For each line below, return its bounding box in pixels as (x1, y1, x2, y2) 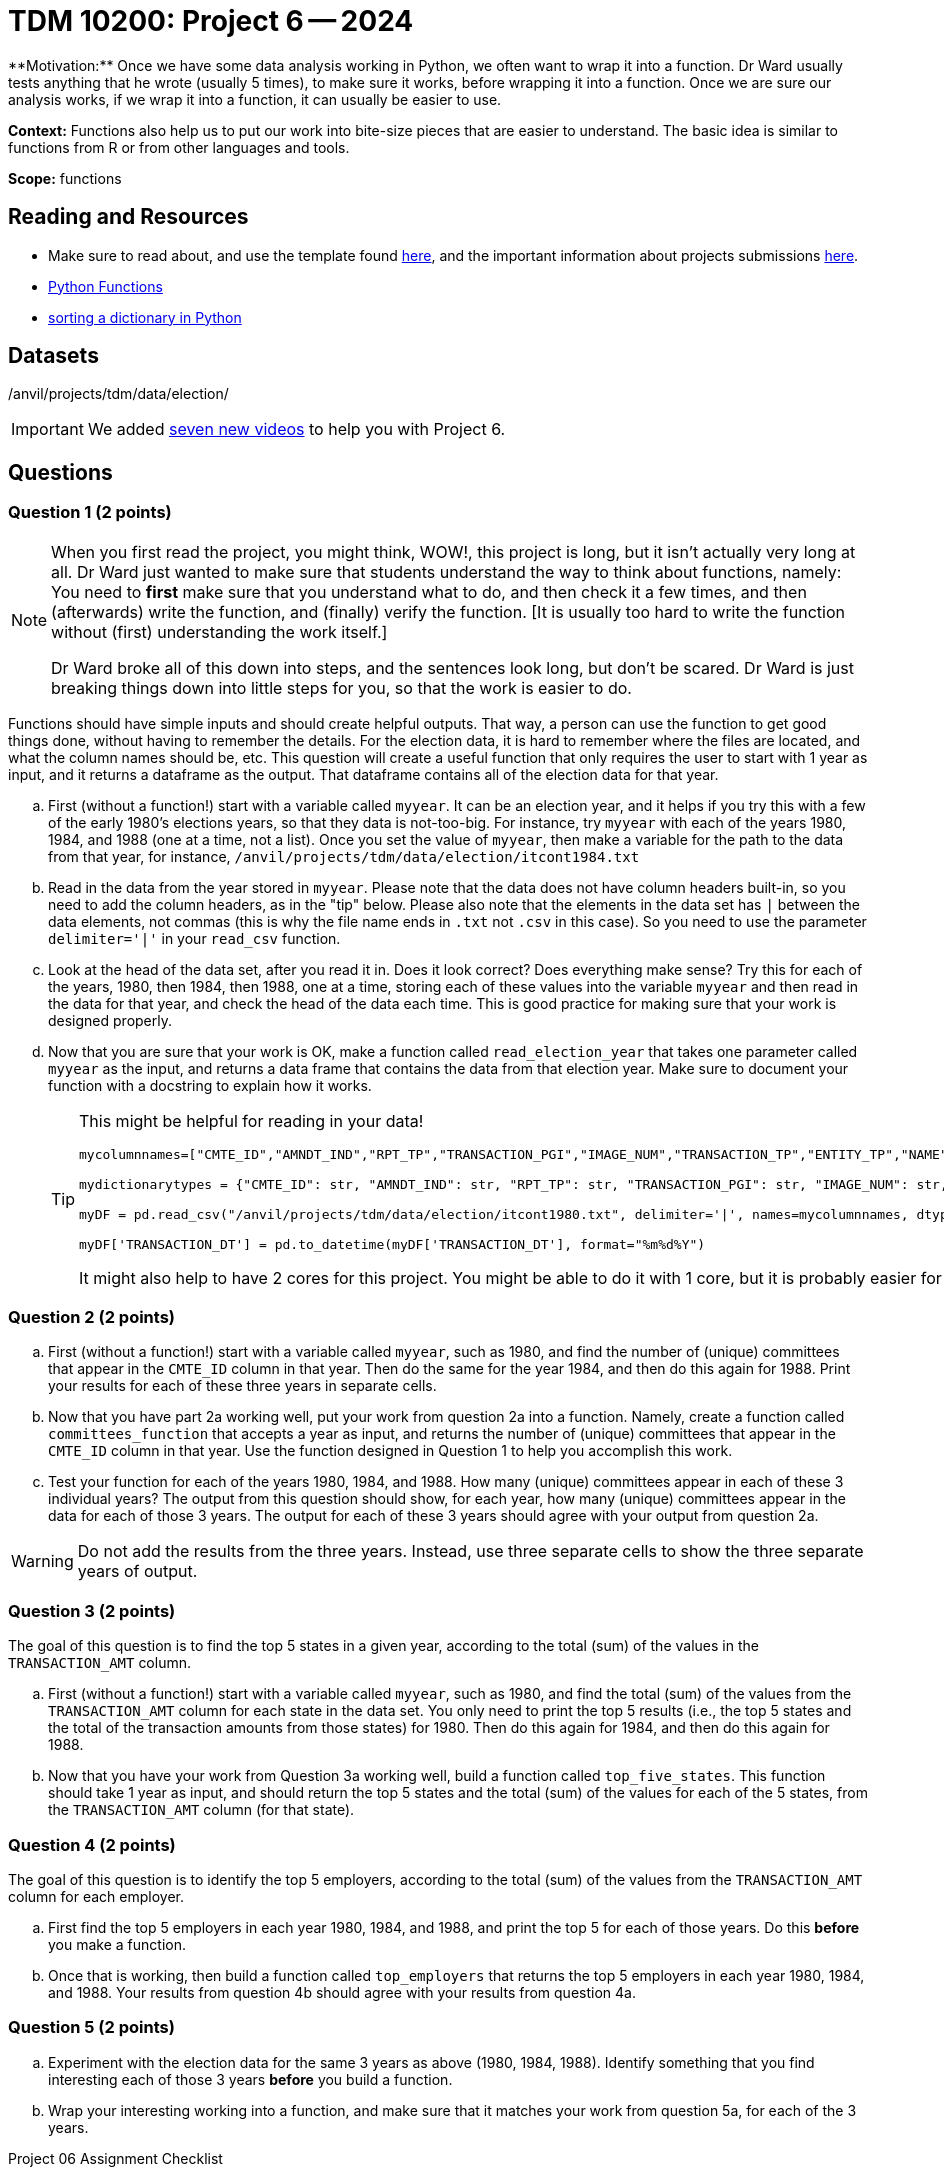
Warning (11, 1551, 74, 1572)
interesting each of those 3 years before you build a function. (48, 2070, 453, 2088)
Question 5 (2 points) (8, 2017, 175, 2038)
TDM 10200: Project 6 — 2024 (8, 4, 414, 38)
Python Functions (48, 277, 163, 295)
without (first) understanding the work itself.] (51, 621, 388, 642)
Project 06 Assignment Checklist (8, 2149, 223, 2167)
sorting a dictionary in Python (48, 308, 242, 326)
